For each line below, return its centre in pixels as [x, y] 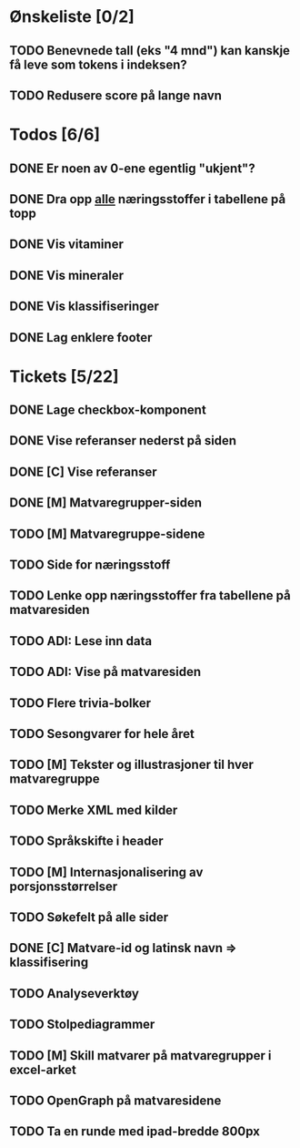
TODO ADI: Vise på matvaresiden [105, 672]
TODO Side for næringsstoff [90, 565]
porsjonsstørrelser [64, 886]
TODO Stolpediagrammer [82, 1025]
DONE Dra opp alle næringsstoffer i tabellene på [148, 199]
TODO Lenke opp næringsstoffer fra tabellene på [150, 595]
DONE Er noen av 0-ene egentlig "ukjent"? [133, 168]
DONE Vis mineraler [67, 275]
